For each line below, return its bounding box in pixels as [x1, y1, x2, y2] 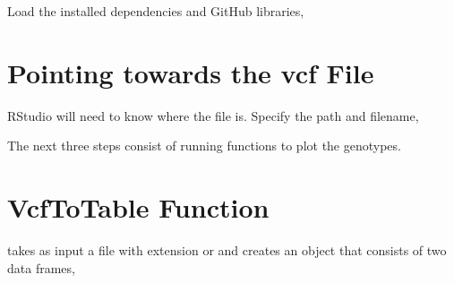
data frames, [7, 258, 75, 277]
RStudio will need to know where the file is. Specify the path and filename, [7, 106, 419, 124]
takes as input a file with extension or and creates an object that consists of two [7, 241, 447, 260]
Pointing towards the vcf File [7, 54, 374, 90]
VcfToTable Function [7, 189, 270, 226]
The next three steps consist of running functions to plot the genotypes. [7, 136, 401, 155]
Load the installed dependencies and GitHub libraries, [7, 2, 304, 20]
